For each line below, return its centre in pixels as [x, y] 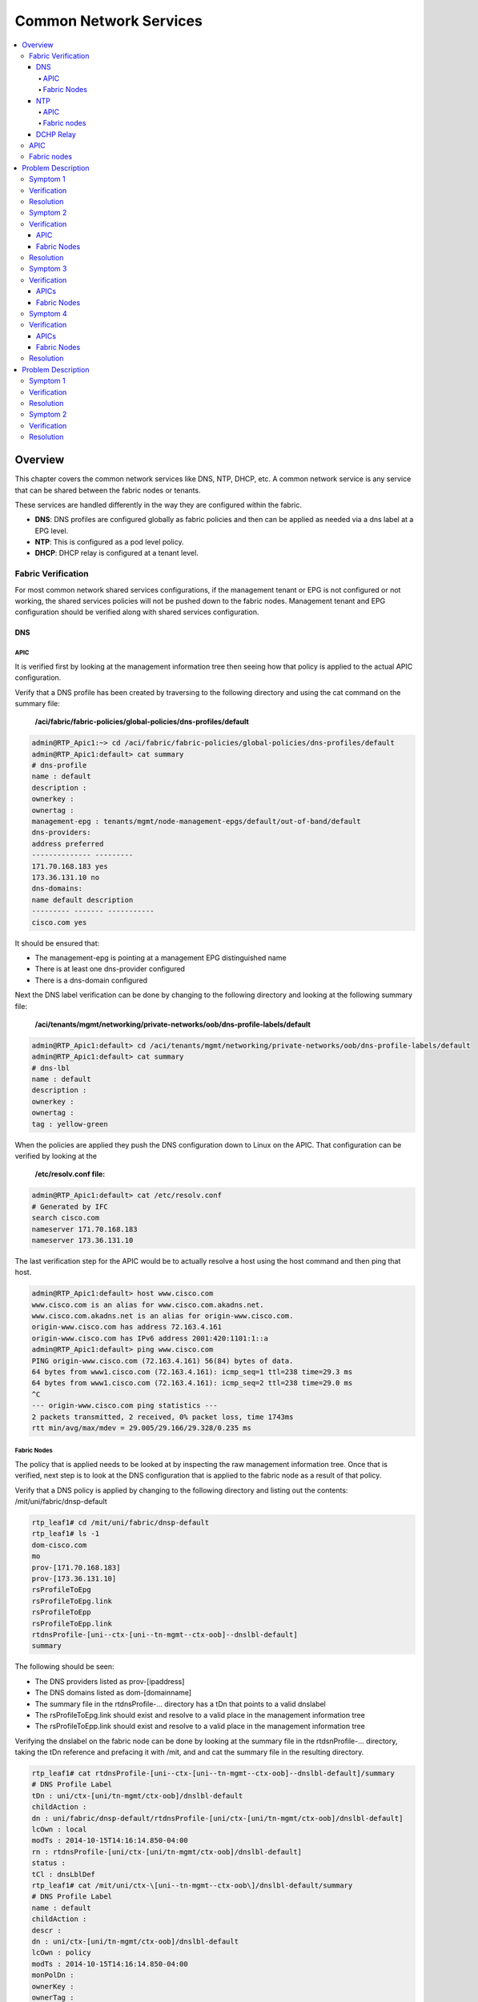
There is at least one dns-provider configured [110, 969]
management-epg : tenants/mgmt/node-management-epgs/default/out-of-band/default [197, 822]
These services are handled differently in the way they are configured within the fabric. [158, 505]
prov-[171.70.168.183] [76, 1567]
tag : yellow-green [70, 1124]
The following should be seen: [65, 1666]
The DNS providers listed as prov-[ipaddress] [110, 1681]
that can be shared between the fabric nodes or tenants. [108, 490]
